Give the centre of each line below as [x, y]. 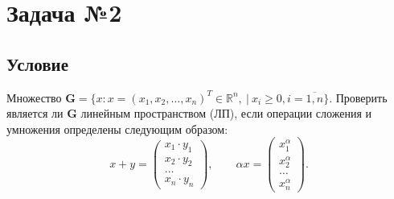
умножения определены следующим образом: [117, 129]
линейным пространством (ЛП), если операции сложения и [226, 113]
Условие [37, 63]
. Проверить [358, 97]
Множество [34, 97]
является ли [35, 113]
